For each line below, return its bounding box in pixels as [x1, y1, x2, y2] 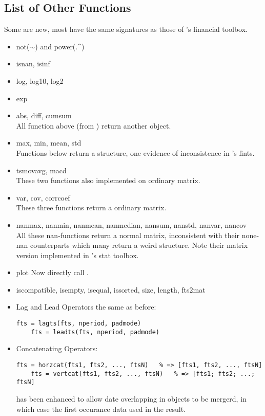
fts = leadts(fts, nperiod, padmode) [31, 328, 159, 336]
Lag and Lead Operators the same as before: [16, 301, 156, 312]
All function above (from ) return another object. [16, 120, 171, 131]
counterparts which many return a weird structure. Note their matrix [30, 240, 248, 250]
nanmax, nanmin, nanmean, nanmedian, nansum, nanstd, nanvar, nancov [16, 219, 247, 230]
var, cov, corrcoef [16, 192, 70, 203]
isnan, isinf [16, 58, 50, 69]
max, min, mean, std [16, 137, 81, 148]
